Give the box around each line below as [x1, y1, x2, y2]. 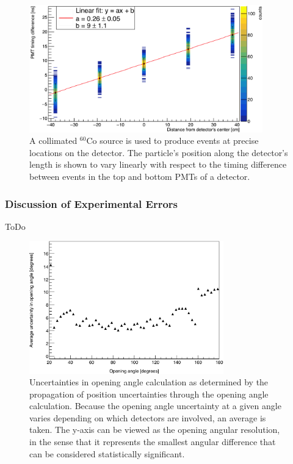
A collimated [29, 134, 78, 147]
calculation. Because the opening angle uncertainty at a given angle [29, 399, 281, 412]
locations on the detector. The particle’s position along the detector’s [29, 146, 288, 159]
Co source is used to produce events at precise [86, 134, 259, 147]
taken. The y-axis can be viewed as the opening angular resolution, [29, 423, 280, 436]
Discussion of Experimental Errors [5, 196, 178, 211]
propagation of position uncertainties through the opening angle [29, 387, 269, 400]
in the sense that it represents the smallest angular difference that [29, 435, 276, 448]
